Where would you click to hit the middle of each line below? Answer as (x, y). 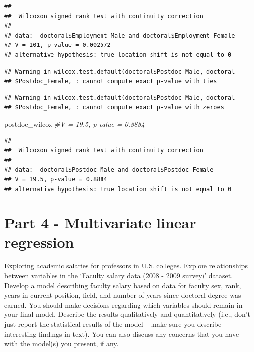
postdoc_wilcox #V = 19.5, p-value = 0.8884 (75, 123)
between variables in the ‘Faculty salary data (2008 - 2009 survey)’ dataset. (119, 275)
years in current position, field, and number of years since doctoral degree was (123, 295)
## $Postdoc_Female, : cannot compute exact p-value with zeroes (114, 108)
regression (39, 242)
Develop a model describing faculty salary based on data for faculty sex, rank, (123, 285)
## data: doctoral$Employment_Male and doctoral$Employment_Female (120, 35)
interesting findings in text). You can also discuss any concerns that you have (122, 333)
